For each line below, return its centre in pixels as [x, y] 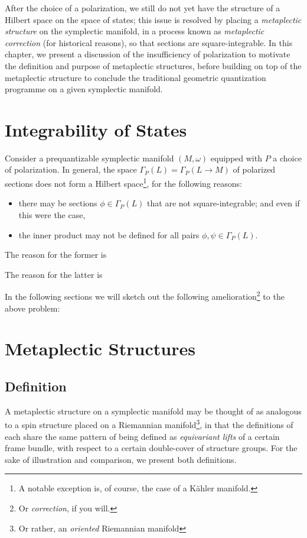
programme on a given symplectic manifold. [84, 89]
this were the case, [52, 214]
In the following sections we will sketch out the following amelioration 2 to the [145, 295]
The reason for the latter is [54, 274]
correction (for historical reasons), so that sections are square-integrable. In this [149, 42]
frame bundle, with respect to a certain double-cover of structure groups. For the [151, 448]
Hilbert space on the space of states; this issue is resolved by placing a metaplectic [153, 19]
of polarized [254, 169]
